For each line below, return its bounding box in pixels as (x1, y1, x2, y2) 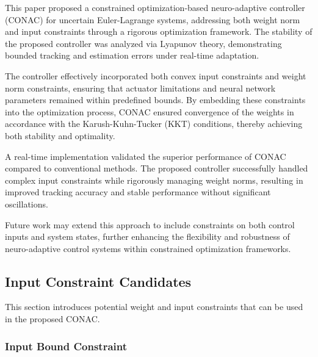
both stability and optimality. (5, 129, 115, 142)
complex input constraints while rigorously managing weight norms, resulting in (5, 173, 303, 186)
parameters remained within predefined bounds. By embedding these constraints (5, 93, 306, 106)
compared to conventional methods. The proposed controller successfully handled (5, 162, 308, 175)
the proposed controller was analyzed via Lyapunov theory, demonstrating (5, 37, 282, 49)
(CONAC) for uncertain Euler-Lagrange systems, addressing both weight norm (5, 13, 300, 26)
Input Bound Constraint (5, 338, 128, 353)
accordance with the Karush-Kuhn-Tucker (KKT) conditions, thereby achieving (5, 117, 303, 130)
